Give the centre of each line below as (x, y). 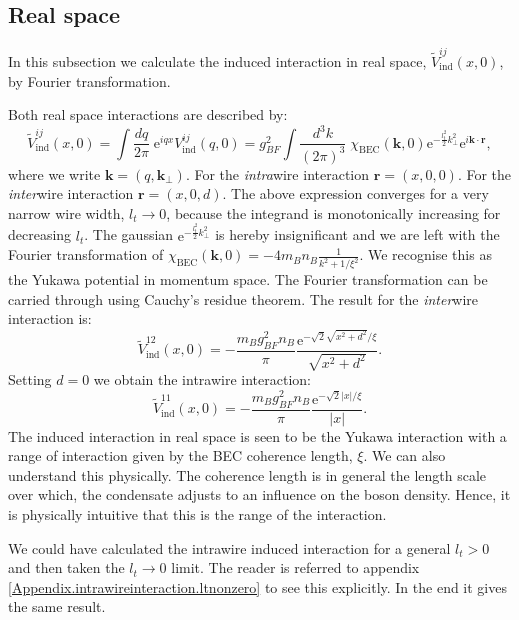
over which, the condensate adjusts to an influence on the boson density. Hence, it (259, 494)
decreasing (40, 234)
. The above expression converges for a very (355, 193)
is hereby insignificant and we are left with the (357, 234)
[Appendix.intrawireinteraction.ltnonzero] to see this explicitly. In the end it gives (257, 586)
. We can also (404, 455)
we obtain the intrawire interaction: (202, 379)
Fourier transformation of (86, 254)
